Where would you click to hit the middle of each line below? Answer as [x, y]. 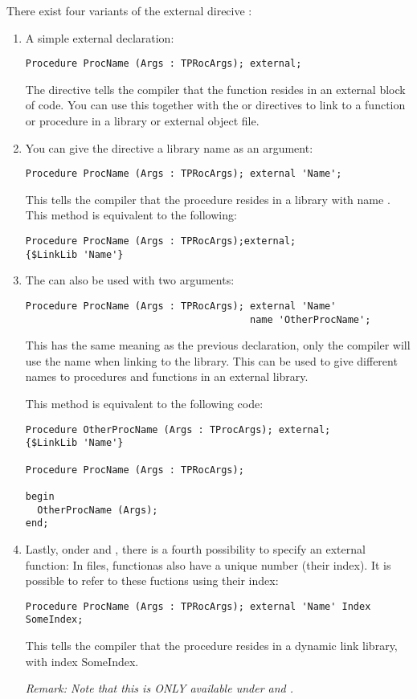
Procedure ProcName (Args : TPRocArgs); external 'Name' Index [198, 606]
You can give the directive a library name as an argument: [169, 147]
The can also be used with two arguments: [130, 280]
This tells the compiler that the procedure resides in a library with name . [208, 199]
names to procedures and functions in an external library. [167, 376]
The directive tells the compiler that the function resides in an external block [215, 89]
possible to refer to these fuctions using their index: [152, 580]
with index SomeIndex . [82, 661]
